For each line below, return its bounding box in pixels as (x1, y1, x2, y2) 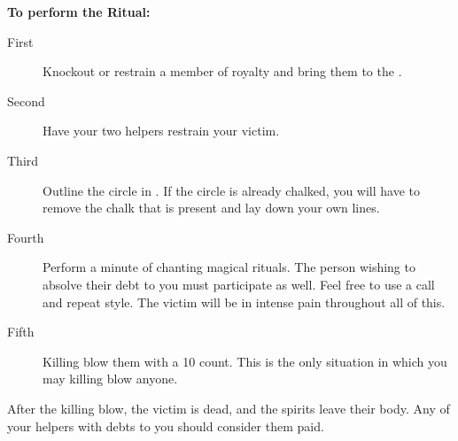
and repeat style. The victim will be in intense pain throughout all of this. (43, 292, 446, 311)
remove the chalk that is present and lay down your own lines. (43, 198, 380, 217)
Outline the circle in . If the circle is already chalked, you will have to (43, 181, 421, 199)
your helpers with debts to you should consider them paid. (7, 416, 324, 435)
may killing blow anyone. (43, 369, 178, 388)
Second (7, 91, 45, 110)
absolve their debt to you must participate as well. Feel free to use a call (43, 275, 435, 293)
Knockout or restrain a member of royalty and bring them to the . (43, 62, 402, 81)
